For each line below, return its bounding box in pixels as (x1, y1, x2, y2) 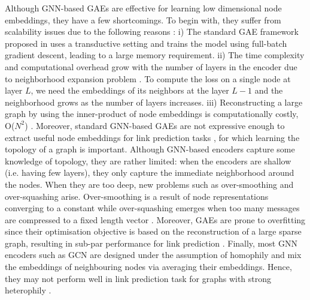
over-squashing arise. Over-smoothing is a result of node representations (5, 190, 269, 202)
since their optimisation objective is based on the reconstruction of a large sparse (5, 225, 302, 238)
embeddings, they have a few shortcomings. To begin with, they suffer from (5, 13, 281, 26)
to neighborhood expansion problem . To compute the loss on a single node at (5, 72, 291, 85)
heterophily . (5, 284, 51, 296)
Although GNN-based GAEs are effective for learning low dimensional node (5, 2, 282, 14)
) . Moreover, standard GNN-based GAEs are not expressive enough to (25, 119, 285, 131)
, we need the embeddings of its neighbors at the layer (31, 84, 229, 97)
